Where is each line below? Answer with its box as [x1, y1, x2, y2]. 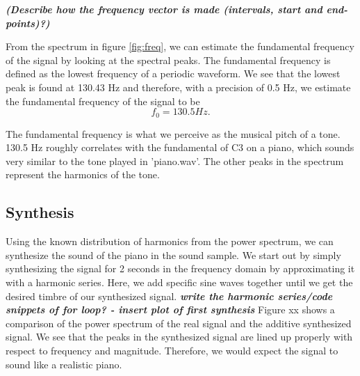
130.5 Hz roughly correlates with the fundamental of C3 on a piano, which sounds [6, 140, 354, 155]
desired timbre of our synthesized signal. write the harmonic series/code [6, 288, 333, 303]
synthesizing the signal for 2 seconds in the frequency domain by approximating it [6, 261, 355, 276]
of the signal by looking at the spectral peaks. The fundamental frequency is [6, 52, 331, 67]
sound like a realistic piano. [6, 357, 122, 371]
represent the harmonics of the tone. [6, 167, 160, 182]
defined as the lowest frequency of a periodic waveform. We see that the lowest [6, 66, 341, 81]
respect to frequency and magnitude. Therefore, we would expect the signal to [6, 343, 338, 357]
